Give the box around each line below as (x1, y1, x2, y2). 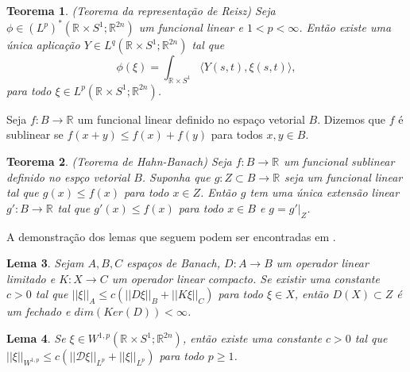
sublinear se (6, 126, 64, 143)
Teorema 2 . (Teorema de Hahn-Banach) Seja (6, 153, 232, 170)
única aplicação (6, 36, 80, 53)
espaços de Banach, (126, 255, 221, 271)
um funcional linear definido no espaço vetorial (77, 110, 305, 127)
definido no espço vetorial (6, 168, 130, 185)
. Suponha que (141, 168, 211, 185)
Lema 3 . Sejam (6, 255, 84, 271)
